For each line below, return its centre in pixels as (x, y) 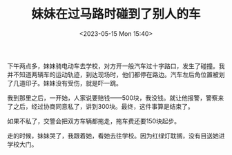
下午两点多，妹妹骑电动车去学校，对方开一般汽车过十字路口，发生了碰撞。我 (116, 65)
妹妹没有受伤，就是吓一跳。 (83, 83)
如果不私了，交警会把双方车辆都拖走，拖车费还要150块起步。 (94, 121)
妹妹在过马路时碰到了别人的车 (116, 14)
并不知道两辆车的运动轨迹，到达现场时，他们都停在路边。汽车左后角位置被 (113, 74)
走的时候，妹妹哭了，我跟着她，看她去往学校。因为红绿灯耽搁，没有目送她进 (116, 136)
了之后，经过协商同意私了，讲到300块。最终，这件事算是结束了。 (101, 106)
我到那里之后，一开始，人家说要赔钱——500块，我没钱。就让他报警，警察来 (116, 98)
